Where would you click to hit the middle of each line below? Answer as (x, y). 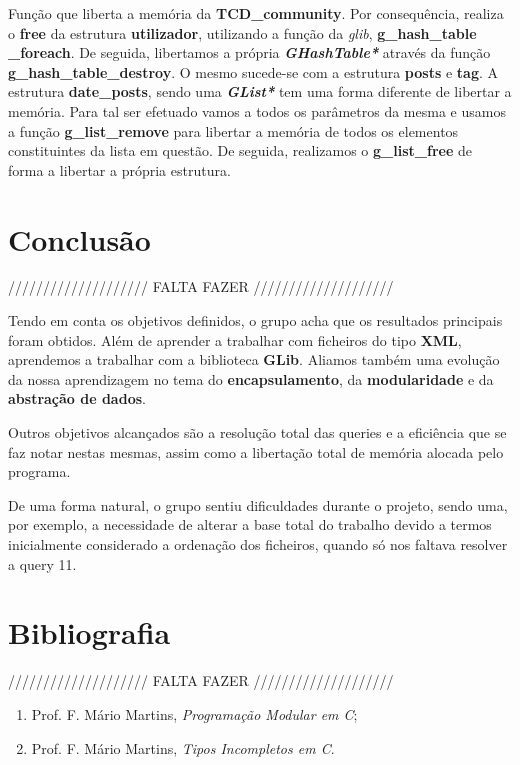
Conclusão (79, 238)
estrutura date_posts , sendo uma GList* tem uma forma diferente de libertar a (260, 91)
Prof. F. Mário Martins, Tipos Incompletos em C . (183, 747)
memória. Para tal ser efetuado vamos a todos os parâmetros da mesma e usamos (257, 110)
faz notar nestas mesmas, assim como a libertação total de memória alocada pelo (256, 451)
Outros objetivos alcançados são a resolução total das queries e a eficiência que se (257, 432)
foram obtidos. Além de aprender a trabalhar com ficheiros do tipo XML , (235, 339)
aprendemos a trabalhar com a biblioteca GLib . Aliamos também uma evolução (254, 359)
